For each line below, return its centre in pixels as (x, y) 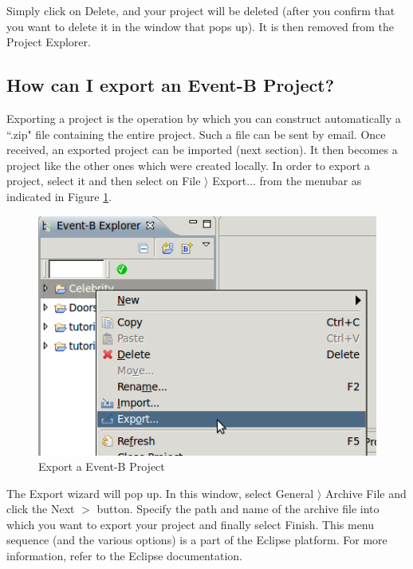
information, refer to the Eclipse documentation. (124, 556)
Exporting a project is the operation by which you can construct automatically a (204, 118)
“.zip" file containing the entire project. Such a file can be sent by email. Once (196, 134)
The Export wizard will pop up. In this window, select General (160, 493)
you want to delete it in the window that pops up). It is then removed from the (200, 26)
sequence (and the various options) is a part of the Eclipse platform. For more (197, 540)
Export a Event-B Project (102, 466)
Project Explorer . (49, 42)
